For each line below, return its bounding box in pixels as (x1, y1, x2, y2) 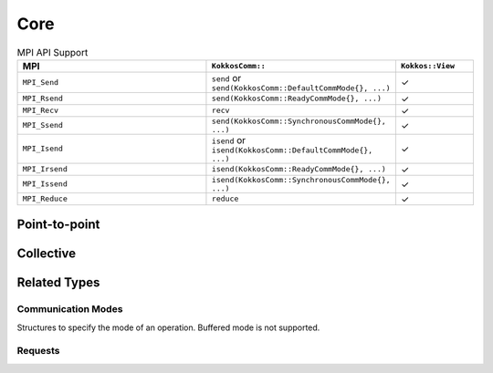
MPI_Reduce (22, 194, 68, 204)
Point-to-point (16, 217, 100, 233)
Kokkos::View (400, 61, 456, 71)
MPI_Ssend (22, 120, 64, 130)
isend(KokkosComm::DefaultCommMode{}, (211, 145, 373, 155)
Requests (16, 345, 60, 357)
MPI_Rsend (22, 94, 64, 104)
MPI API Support (16, 46, 89, 58)
